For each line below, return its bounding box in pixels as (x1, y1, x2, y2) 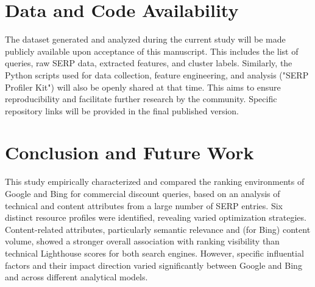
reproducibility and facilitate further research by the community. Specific (5, 92, 277, 105)
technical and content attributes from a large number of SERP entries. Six (5, 199, 283, 212)
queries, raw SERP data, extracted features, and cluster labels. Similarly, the (5, 57, 292, 69)
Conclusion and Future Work (5, 140, 254, 165)
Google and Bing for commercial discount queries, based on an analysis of (5, 187, 280, 199)
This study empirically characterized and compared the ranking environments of (5, 175, 305, 188)
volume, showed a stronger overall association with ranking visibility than (5, 235, 280, 247)
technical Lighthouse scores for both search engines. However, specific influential (5, 246, 304, 259)
